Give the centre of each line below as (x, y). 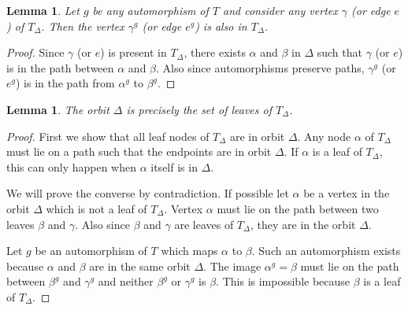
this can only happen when (71, 166)
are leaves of (204, 224)
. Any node (324, 136)
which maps (189, 251)
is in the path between (60, 67)
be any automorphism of (150, 10)
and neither (126, 281)
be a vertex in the (347, 193)
